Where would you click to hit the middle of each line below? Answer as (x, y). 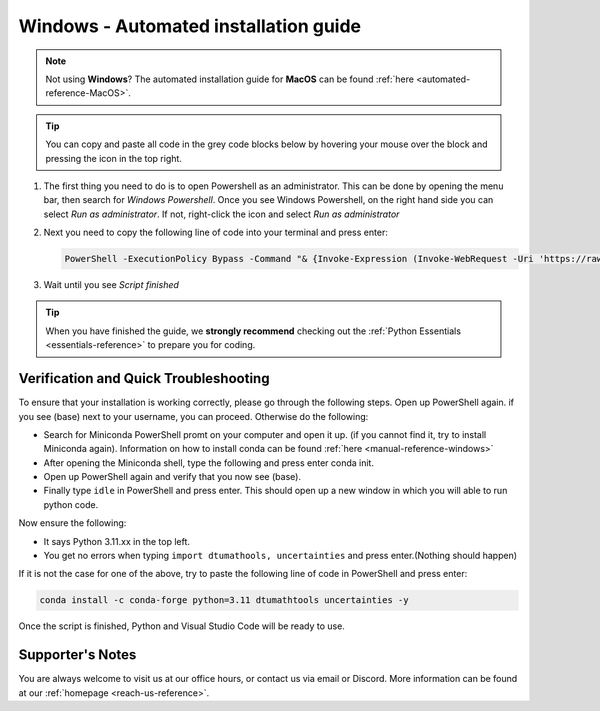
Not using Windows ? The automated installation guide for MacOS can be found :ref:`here (230, 79)
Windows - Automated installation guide (190, 26)
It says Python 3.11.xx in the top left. (116, 541)
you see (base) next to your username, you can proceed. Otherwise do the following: (193, 416)
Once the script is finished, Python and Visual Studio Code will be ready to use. (181, 626)
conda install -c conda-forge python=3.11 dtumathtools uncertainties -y (224, 600)
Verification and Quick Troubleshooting (144, 378)
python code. (71, 504)
